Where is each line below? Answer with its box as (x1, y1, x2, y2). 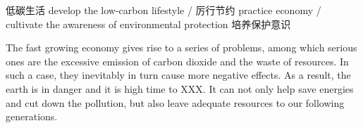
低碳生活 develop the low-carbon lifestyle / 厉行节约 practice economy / (6, 3, 321, 17)
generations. (6, 109, 58, 124)
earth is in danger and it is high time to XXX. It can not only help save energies (6, 81, 354, 96)
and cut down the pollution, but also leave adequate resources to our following (6, 95, 345, 110)
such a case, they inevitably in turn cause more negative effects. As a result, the (6, 68, 351, 82)
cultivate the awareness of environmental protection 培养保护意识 (6, 16, 291, 31)
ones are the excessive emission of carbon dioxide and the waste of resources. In (6, 53, 349, 68)
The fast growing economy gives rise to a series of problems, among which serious (6, 40, 357, 55)
